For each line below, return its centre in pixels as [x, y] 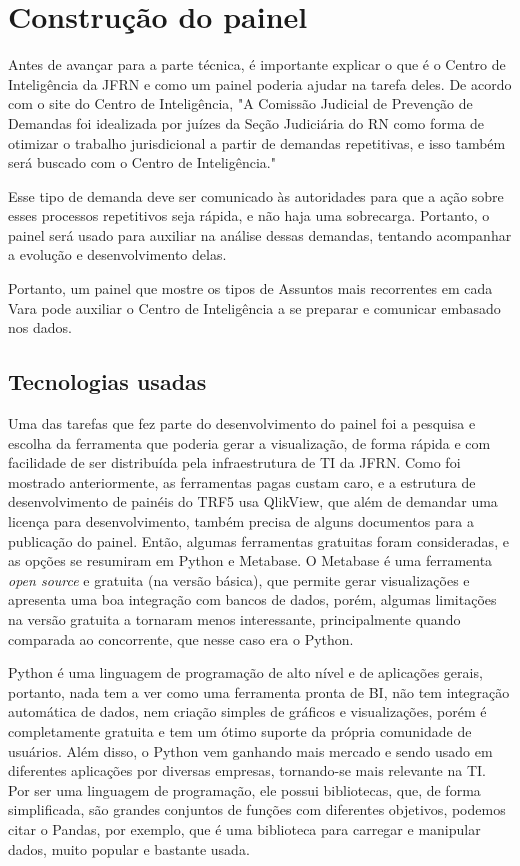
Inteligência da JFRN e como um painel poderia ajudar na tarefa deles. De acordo [260, 83]
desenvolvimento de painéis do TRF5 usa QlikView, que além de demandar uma [253, 501]
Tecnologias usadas [107, 381]
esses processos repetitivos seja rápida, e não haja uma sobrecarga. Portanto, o [249, 215]
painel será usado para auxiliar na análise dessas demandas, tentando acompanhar [260, 234]
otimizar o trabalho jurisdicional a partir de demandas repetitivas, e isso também [257, 142]
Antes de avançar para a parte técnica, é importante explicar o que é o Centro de [257, 64]
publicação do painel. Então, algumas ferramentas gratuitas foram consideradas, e [258, 540]
